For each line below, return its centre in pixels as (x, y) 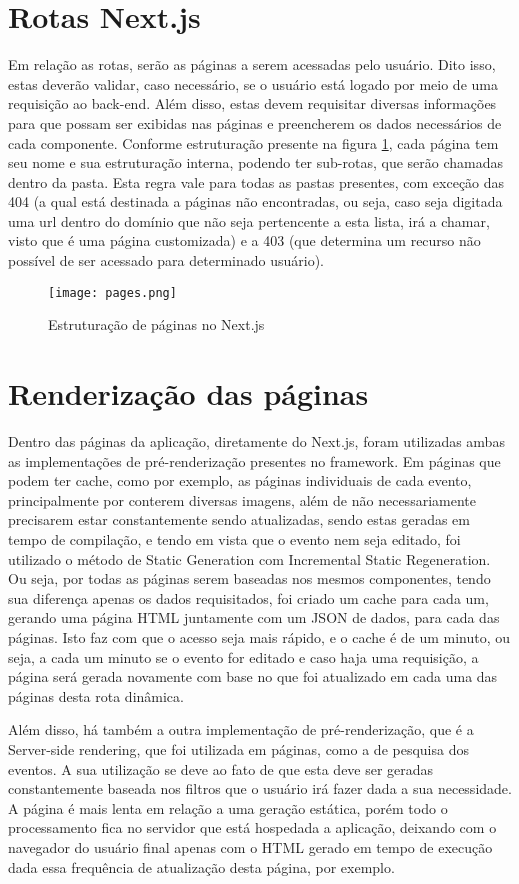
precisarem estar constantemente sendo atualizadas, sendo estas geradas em (239, 519)
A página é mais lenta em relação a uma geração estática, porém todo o (228, 807)
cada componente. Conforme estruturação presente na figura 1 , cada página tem (253, 142)
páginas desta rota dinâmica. (96, 695)
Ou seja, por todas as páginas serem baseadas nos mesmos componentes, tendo (249, 578)
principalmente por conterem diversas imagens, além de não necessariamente (242, 499)
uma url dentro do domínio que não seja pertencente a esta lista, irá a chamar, (249, 220)
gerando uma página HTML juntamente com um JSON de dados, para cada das (254, 617)
